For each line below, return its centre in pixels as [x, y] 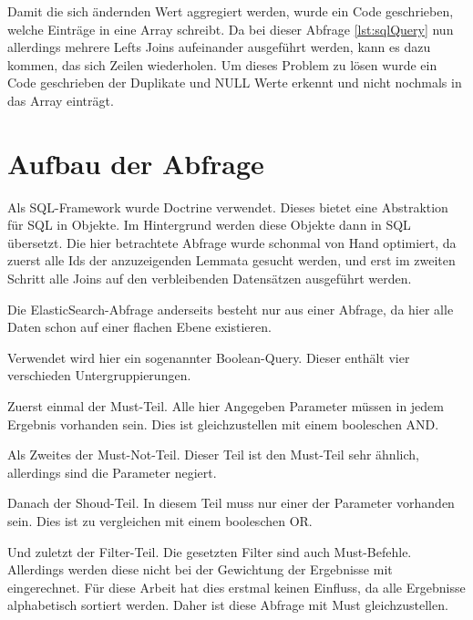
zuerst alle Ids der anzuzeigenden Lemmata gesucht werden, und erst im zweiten [231, 260]
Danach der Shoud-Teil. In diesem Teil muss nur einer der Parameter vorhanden [231, 503]
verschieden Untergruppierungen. [99, 375]
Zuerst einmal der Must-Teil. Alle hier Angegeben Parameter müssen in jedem [226, 406]
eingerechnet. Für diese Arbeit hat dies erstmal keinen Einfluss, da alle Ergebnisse [236, 587]
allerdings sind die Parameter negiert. [112, 472]
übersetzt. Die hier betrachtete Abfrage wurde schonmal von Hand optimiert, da [232, 242]
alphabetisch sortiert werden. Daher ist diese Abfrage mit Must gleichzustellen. [228, 605]
